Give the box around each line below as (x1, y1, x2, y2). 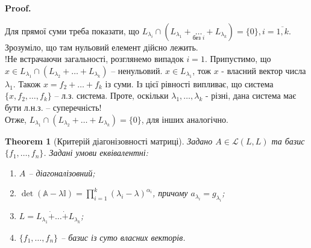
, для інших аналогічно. (141, 113, 228, 125)
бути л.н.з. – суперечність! (5, 101, 102, 113)
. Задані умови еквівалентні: (43, 146, 148, 159)
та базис (271, 134, 305, 147)
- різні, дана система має (206, 89, 297, 102)
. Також (13, 77, 41, 90)
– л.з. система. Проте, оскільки (54, 89, 169, 102)
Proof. (5, 2, 31, 14)
